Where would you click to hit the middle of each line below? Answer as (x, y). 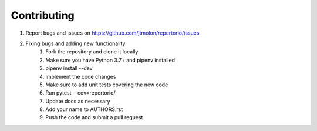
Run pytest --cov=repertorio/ (80, 93)
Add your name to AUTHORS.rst (84, 109)
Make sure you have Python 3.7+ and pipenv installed (110, 60)
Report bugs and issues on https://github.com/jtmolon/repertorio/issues (112, 33)
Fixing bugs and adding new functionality (75, 43)
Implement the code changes (81, 76)
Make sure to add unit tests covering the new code (107, 85)
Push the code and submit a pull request (94, 117)
